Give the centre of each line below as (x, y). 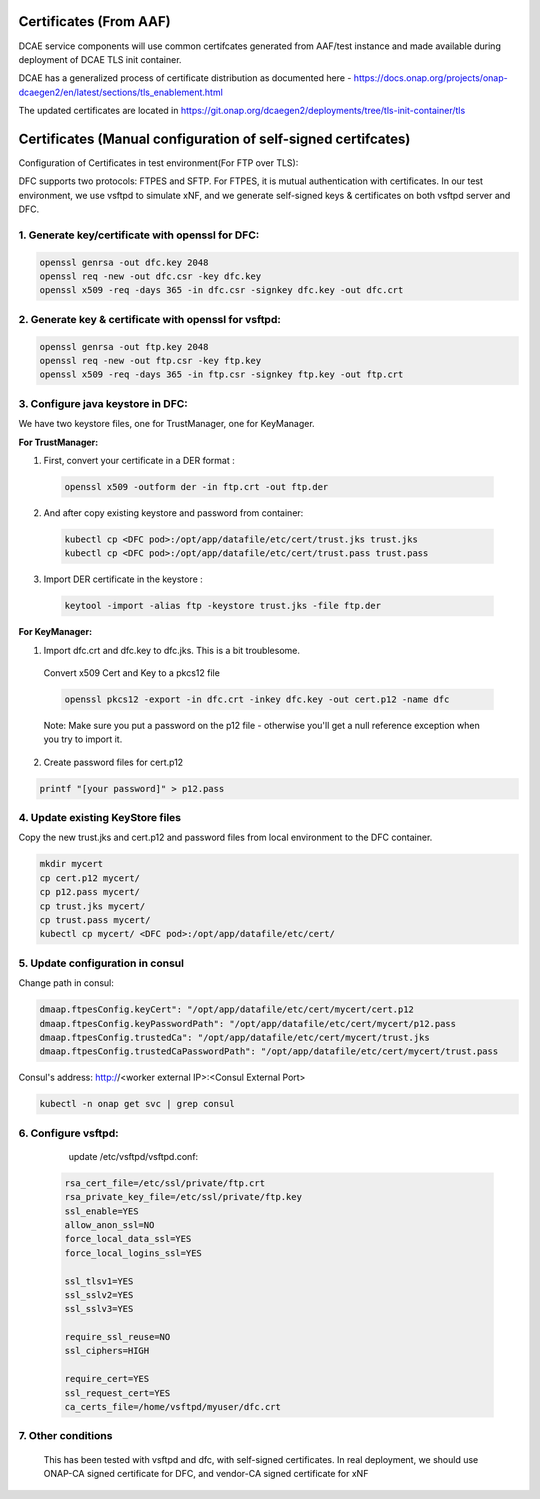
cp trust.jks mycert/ (92, 906)
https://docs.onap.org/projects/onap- (431, 78)
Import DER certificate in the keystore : (123, 579)
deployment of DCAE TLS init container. (100, 59)
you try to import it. (83, 739)
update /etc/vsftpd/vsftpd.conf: (133, 1156)
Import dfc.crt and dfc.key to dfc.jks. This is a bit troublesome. (171, 650)
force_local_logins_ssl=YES (133, 1253)
